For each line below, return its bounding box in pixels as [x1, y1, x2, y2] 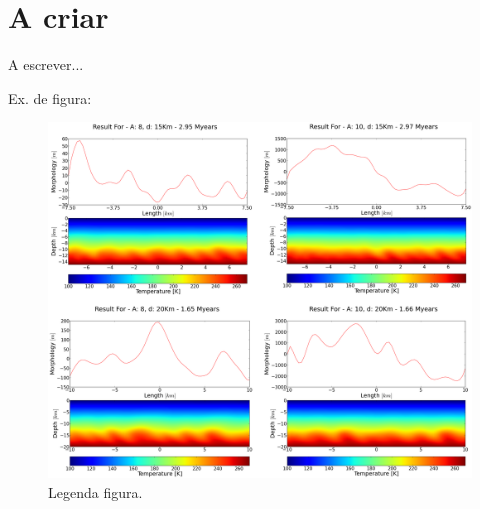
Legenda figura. [48, 482, 143, 502]
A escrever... [8, 54, 84, 75]
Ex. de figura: [8, 87, 92, 108]
